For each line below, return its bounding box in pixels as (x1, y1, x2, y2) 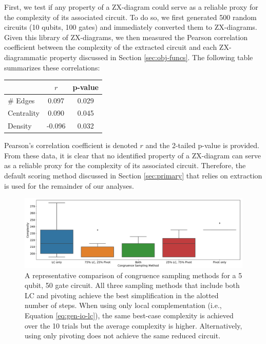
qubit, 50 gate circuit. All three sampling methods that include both (25, 280, 240, 291)
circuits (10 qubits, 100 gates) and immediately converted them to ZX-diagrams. (4, 22, 257, 32)
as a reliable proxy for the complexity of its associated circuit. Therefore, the (4, 160, 246, 171)
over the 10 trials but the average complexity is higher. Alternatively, (25, 320, 242, 331)
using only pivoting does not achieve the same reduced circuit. (25, 330, 221, 341)
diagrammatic (4, 51, 48, 62)
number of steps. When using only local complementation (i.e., (25, 300, 222, 311)
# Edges (8, 95, 35, 105)
